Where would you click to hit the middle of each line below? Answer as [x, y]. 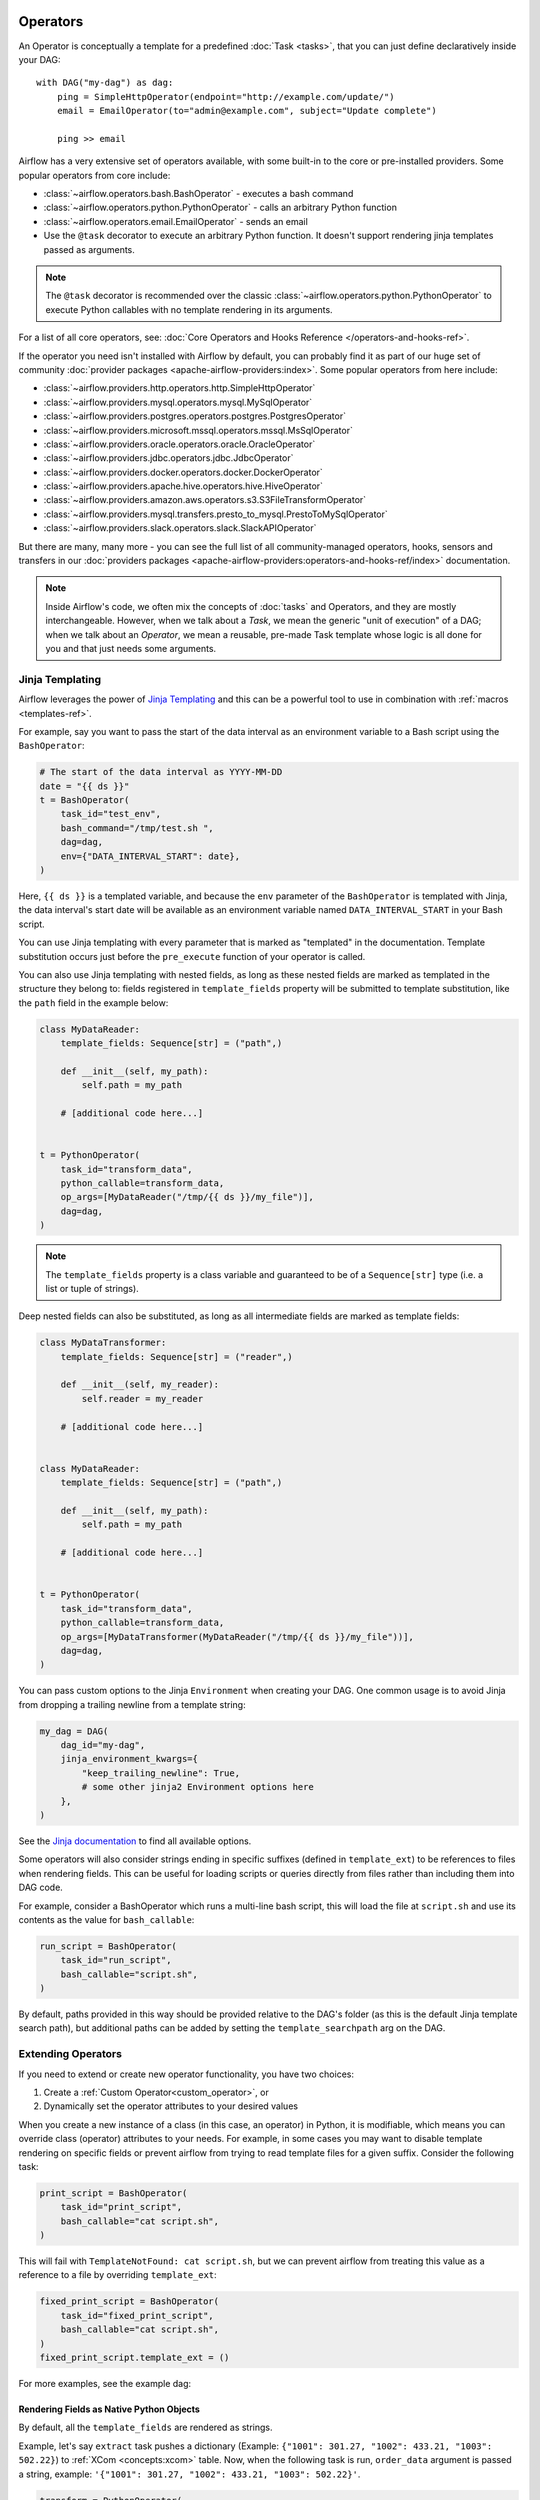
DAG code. [41, 1887]
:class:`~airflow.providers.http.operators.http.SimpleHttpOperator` [179, 388]
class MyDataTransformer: [103, 1343]
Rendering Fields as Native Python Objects [109, 2409]
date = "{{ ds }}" [84, 786]
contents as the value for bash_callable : [106, 1919]
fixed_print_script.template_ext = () [134, 2358]
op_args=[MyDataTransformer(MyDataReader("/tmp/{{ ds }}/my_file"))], [237, 1636]
